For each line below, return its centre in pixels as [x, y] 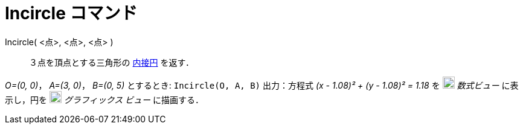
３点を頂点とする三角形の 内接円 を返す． [111, 62]
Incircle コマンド [71, 13]
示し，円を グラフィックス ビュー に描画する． [104, 99]
